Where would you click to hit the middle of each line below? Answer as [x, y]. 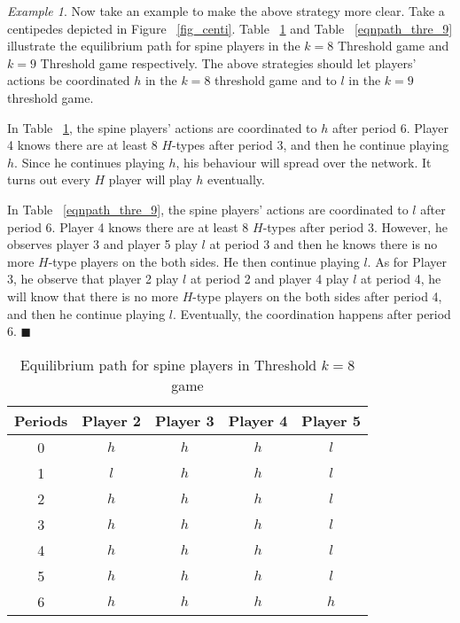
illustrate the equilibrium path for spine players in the [154, 46]
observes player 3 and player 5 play [102, 244]
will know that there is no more [93, 296]
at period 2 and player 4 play [269, 279]
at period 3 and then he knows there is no [324, 244]
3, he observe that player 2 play [93, 279]
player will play [150, 179]
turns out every [49, 179]
